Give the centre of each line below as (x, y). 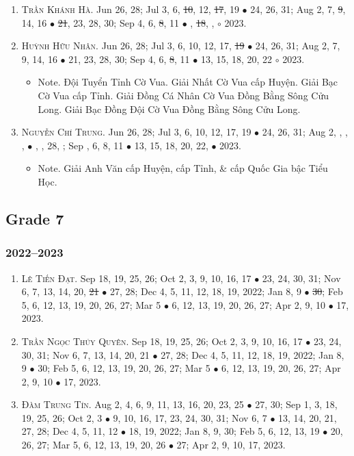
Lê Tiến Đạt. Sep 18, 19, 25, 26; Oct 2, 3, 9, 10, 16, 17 (136, 278)
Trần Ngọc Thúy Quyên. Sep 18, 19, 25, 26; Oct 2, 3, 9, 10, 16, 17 (162, 341)
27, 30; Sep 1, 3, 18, (296, 404)
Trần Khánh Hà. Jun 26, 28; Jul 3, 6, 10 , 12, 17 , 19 (130, 9)
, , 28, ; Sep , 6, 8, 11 (80, 145)
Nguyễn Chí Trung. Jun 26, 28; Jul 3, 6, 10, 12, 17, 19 (136, 132)
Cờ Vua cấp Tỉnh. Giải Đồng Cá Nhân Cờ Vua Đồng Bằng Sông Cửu (183, 95)
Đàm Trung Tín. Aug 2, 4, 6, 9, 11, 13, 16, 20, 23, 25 (133, 404)
